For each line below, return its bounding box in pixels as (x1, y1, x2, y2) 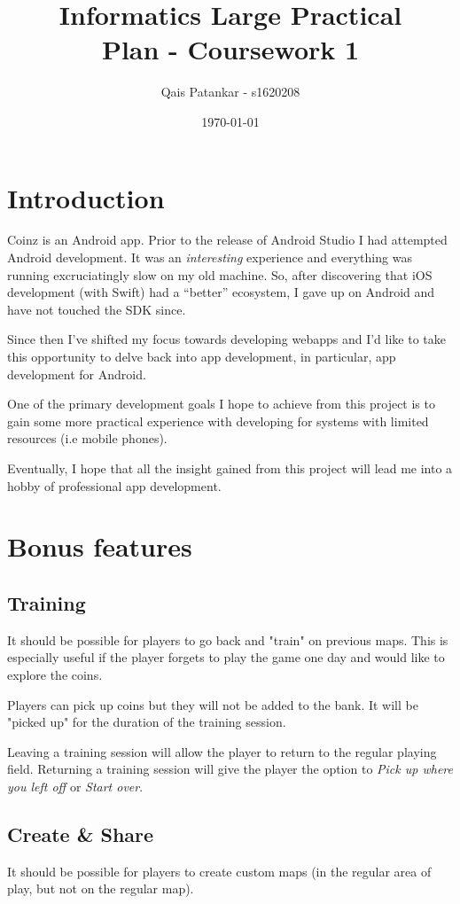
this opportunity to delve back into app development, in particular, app (7, 347, 396, 365)
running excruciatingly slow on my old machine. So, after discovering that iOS (7, 265, 433, 284)
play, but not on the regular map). (7, 879, 194, 898)
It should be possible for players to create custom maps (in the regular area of (7, 861, 432, 880)
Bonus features (7, 528, 192, 565)
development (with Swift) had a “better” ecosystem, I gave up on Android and (7, 283, 435, 301)
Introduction (7, 179, 165, 215)
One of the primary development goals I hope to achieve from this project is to (7, 394, 435, 413)
